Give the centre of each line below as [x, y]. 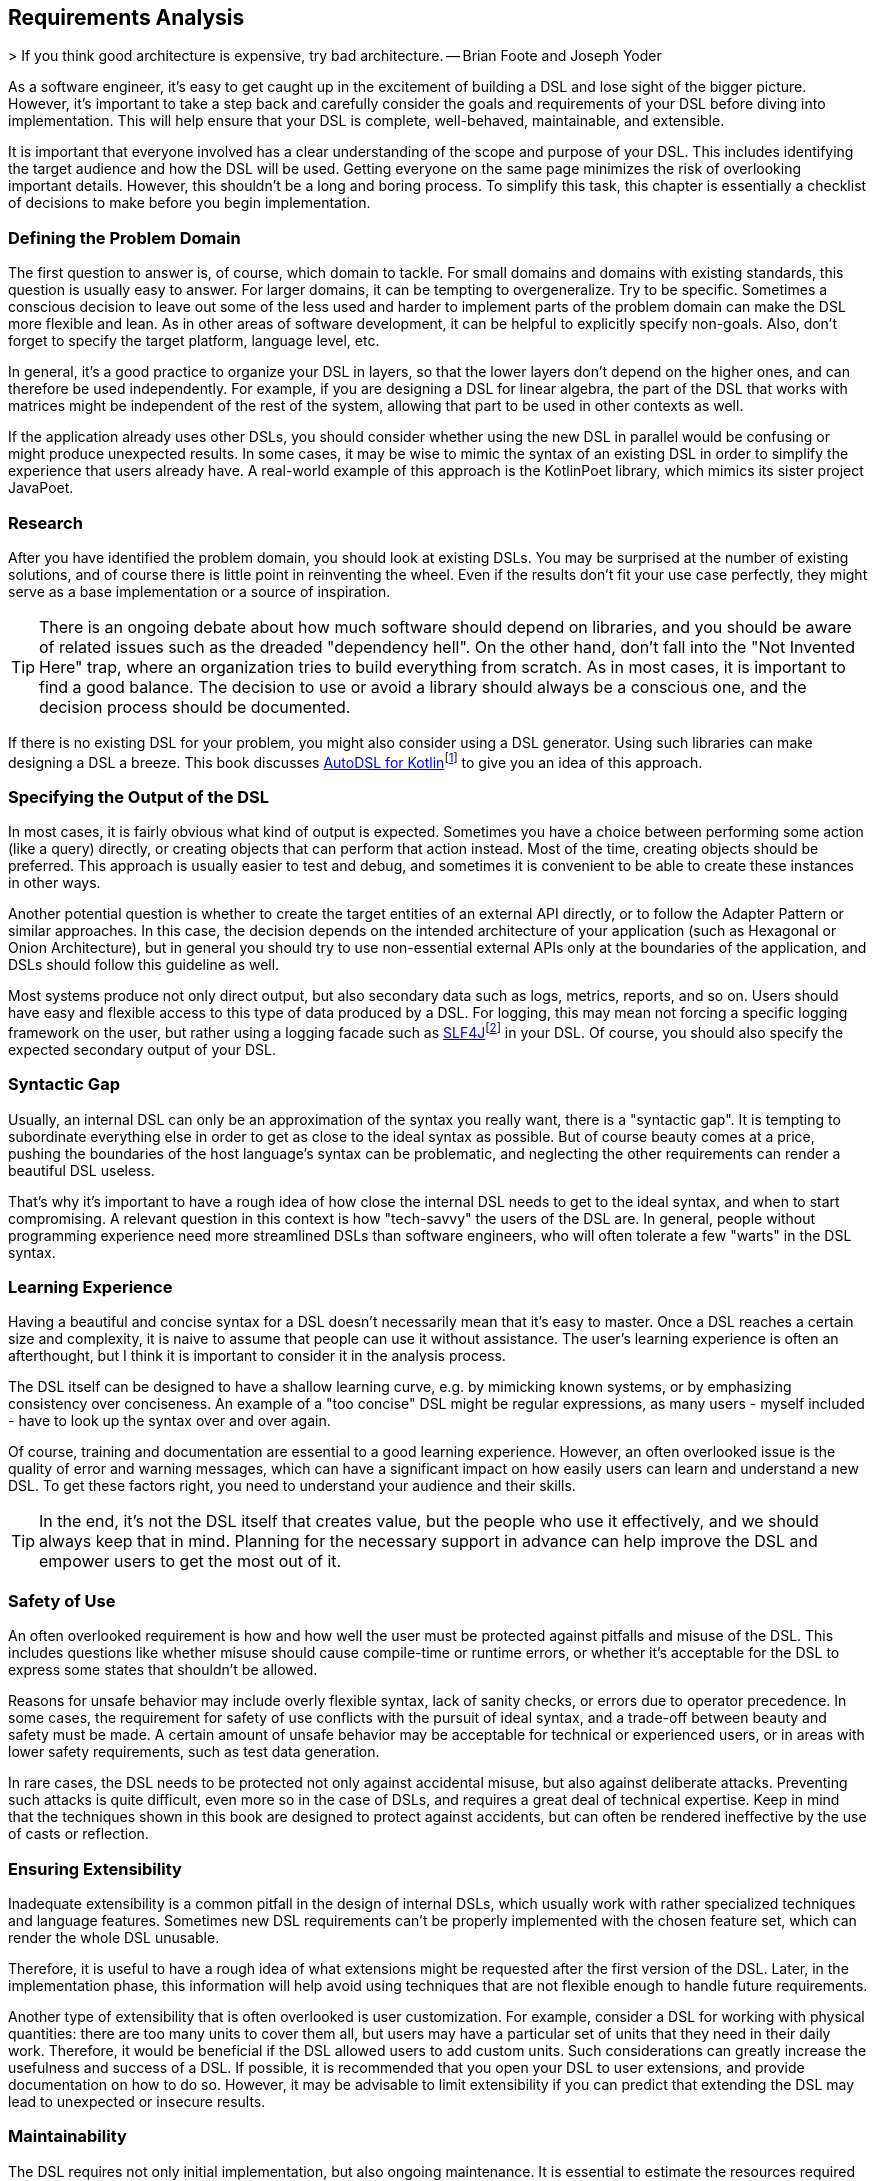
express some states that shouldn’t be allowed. [163, 1670]
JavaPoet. [41, 488]
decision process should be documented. [195, 706]
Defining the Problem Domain [124, 237]
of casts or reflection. [78, 1834]
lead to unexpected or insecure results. [137, 2101]
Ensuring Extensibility [95, 1868]
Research [45, 522]
